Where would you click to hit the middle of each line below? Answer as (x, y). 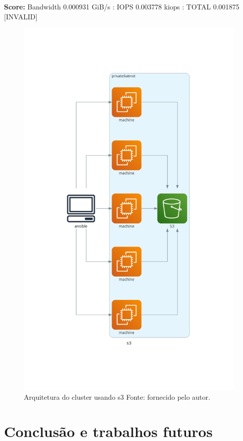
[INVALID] (21, 16)
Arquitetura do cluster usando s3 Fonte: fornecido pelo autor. (117, 397)
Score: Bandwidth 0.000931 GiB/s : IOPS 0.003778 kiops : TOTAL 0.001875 (122, 6)
